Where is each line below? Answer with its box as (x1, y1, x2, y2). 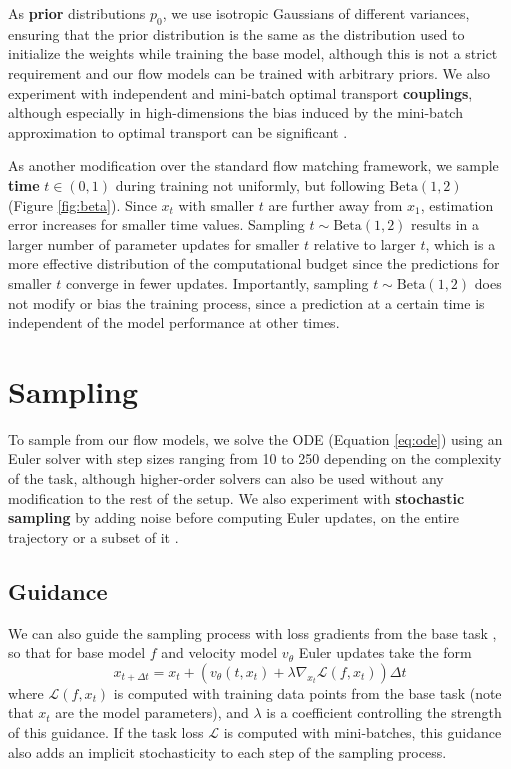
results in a (411, 214, 479, 235)
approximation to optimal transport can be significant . (8, 121, 348, 142)
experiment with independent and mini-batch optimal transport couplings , (8, 82, 473, 103)
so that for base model (8, 642, 146, 663)
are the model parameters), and (55, 702, 249, 723)
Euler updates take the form (298, 642, 472, 663)
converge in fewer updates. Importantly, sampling (66, 272, 369, 293)
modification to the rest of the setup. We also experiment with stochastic (8, 487, 465, 508)
